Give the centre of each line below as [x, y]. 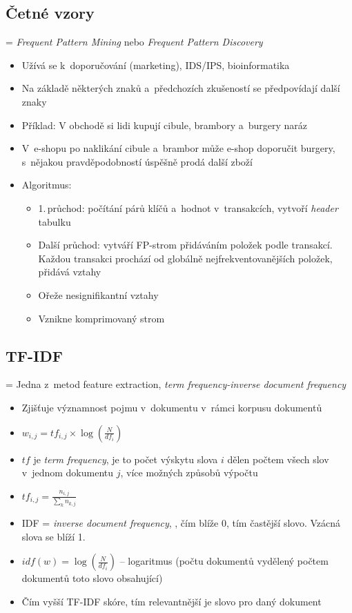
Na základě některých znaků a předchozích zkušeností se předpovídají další [181, 88]
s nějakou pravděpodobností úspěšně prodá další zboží [137, 161]
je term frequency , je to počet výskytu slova [126, 459]
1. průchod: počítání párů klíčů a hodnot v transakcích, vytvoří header [188, 207]
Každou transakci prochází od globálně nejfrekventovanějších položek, [185, 258]
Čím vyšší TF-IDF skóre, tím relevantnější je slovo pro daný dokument [172, 601]
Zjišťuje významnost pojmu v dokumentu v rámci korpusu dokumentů [172, 407]
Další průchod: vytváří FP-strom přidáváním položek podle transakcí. [185, 245]
